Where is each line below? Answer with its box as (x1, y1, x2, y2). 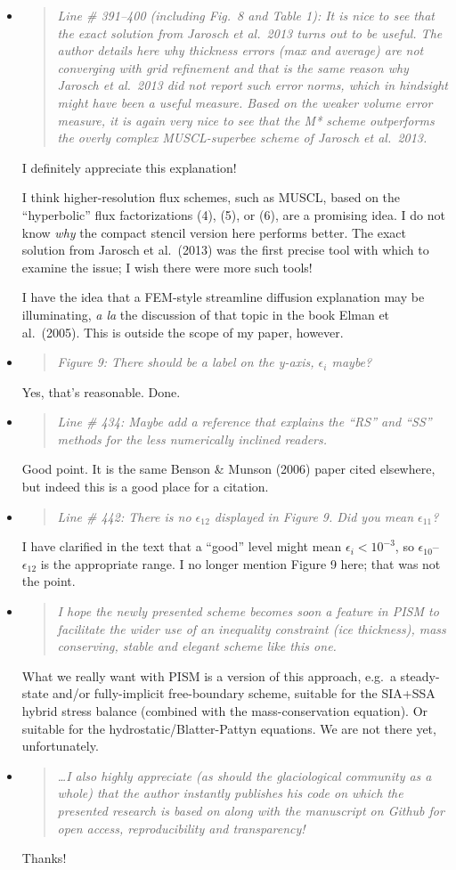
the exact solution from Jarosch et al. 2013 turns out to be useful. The (57, 23, 443, 42)
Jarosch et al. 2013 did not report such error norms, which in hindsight (57, 76, 448, 94)
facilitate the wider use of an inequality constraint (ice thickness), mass (57, 619, 446, 638)
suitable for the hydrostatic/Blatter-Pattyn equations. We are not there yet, (21, 719, 436, 737)
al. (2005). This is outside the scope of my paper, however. (21, 322, 344, 341)
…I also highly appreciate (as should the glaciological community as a (57, 766, 432, 785)
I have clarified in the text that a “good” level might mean (21, 537, 342, 556)
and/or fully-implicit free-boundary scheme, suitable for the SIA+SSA (53, 684, 436, 703)
